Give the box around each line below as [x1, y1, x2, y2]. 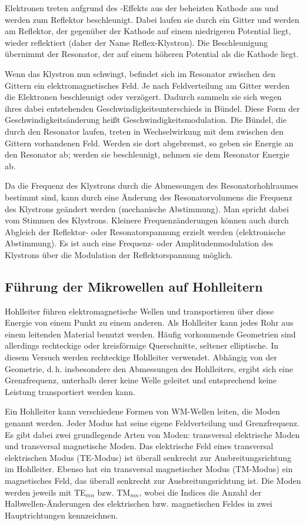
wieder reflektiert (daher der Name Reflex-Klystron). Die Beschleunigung [5, 36, 268, 48]
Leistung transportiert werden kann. [5, 385, 135, 397]
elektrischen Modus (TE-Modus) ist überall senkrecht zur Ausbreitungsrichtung [5, 451, 292, 463]
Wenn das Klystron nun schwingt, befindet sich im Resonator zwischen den [5, 67, 276, 79]
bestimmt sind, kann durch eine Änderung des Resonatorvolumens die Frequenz [5, 190, 292, 203]
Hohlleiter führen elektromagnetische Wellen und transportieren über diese [5, 305, 274, 317]
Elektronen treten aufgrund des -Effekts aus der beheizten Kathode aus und [5, 2, 279, 14]
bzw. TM [97, 486, 131, 498]
